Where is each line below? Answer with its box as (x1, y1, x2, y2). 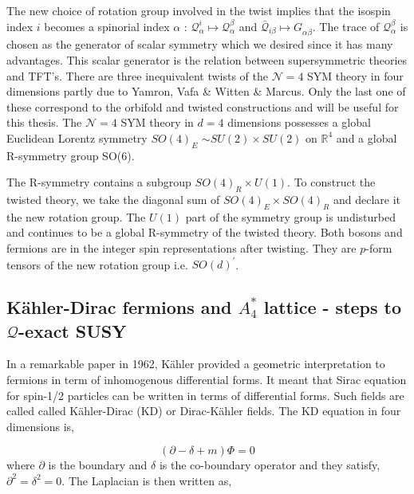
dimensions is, (6, 418, 75, 434)
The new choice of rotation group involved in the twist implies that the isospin (6, 2, 391, 18)
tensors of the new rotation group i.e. (6, 256, 188, 272)
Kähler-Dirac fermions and (6, 295, 232, 320)
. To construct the (287, 174, 376, 190)
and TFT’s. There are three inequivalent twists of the (6, 67, 268, 84)
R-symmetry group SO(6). (6, 147, 135, 163)
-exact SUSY (18, 318, 127, 343)
